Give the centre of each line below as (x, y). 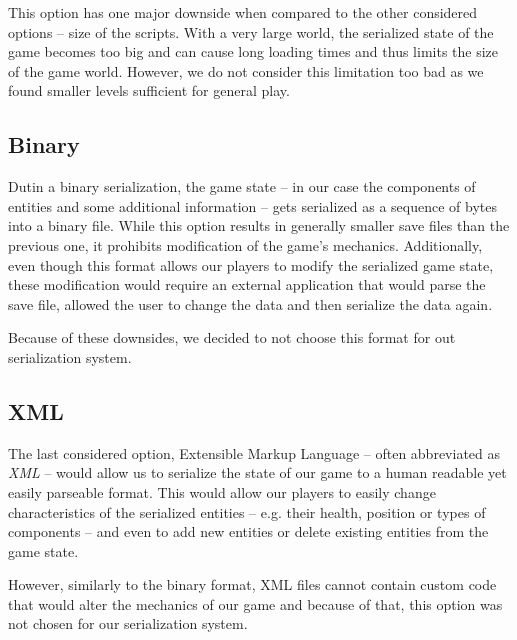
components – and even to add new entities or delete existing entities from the (248, 531)
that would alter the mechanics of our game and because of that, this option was (255, 603)
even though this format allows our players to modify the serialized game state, (251, 264)
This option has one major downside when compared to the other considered (243, 12)
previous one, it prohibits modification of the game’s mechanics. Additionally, (245, 244)
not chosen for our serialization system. (128, 623)
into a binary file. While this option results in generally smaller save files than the (259, 225)
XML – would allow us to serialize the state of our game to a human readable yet (257, 472)
